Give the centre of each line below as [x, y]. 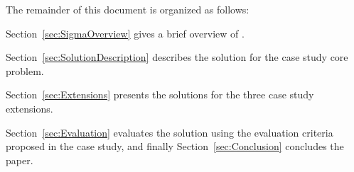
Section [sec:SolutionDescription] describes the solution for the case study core [177, 57]
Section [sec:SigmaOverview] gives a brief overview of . [125, 33]
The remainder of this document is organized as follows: [128, 9]
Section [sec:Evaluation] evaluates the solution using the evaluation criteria [170, 132]
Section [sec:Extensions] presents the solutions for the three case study [160, 94]
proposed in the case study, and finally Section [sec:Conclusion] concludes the [175, 146]
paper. [20, 160]
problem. [25, 70]
